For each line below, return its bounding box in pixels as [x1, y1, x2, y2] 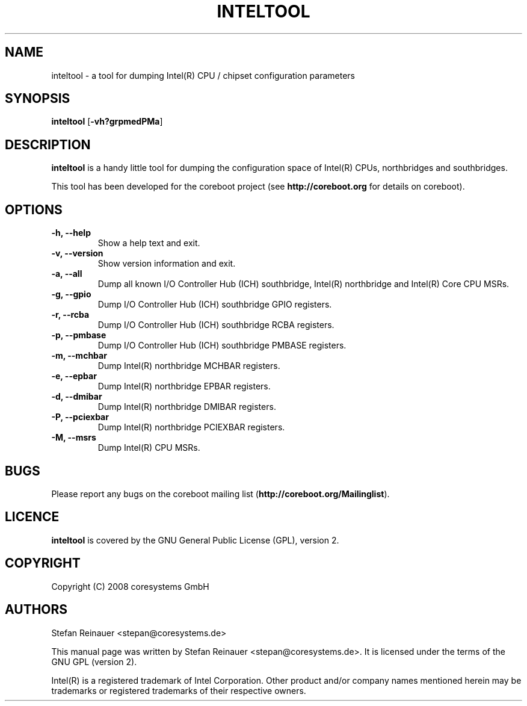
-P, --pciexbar [51, 412, 109, 423]
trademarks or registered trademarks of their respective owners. [51, 685, 306, 696]
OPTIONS [5, 202, 63, 217]
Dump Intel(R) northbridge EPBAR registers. [97, 381, 271, 392]
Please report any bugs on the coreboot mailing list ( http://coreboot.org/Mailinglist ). [51, 488, 390, 499]
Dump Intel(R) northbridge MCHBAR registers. [97, 361, 280, 371]
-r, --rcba [51, 309, 90, 320]
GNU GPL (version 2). [51, 656, 137, 667]
